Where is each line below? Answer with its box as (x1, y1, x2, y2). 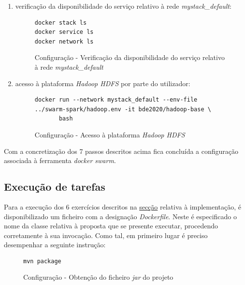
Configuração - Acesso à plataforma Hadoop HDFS (34, 129, 185, 139)
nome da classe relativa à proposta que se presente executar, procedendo (4, 221, 218, 231)
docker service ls (34, 29, 94, 36)
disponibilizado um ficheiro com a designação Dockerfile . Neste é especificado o (4, 211, 237, 221)
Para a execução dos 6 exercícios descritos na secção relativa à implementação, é (4, 201, 242, 211)
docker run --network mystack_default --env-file (34, 96, 198, 104)
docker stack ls (34, 19, 87, 26)
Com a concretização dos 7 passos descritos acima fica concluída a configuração (4, 146, 239, 156)
